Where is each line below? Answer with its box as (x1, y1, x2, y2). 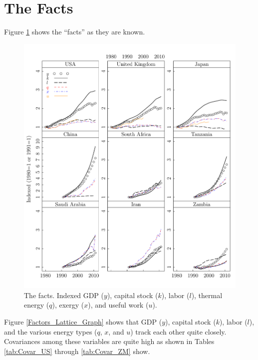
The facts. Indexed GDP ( (24, 290, 104, 300)
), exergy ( (52, 300, 84, 310)
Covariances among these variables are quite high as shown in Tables (4, 336, 215, 347)
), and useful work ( (88, 300, 149, 310)
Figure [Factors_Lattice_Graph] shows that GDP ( (4, 316, 162, 327)
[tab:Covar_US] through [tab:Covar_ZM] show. (4, 346, 150, 356)
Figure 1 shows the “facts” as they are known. (4, 26, 145, 37)
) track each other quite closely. (130, 326, 227, 337)
